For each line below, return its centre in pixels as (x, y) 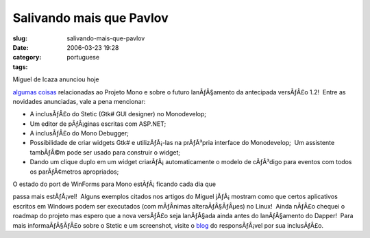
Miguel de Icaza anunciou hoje (56, 79)
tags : (20, 67)
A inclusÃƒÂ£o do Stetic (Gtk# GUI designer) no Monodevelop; (118, 114)
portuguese (83, 57)
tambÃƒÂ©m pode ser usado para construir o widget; (105, 152)
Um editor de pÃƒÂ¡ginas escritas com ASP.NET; (98, 124)
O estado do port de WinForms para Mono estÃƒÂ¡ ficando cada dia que (114, 184)
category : (27, 57)
